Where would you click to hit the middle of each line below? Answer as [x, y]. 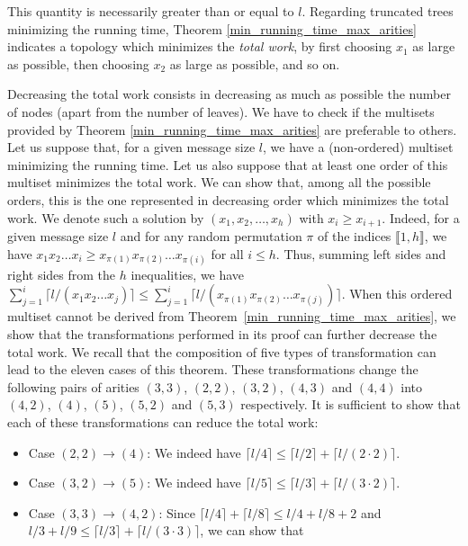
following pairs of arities [73, 386]
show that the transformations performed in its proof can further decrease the [222, 333]
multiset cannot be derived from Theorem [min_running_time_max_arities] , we [232, 316]
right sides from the [62, 274]
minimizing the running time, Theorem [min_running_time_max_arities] [212, 28]
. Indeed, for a [421, 217]
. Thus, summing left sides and [361, 253]
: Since [177, 512]
